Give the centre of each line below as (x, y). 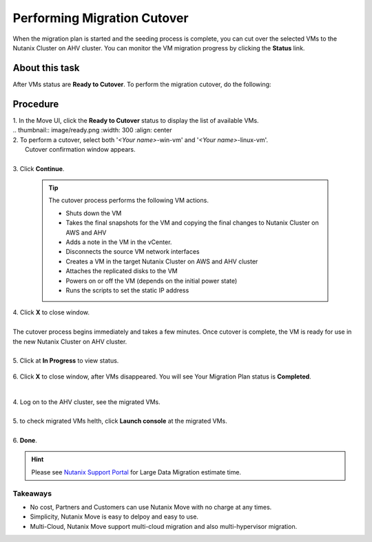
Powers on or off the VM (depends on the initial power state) (152, 281)
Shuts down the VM (94, 213)
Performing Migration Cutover (101, 18)
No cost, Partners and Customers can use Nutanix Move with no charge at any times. (151, 507)
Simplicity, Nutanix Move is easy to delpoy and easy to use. (114, 516)
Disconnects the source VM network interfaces (133, 252)
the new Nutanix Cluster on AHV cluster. (70, 341)
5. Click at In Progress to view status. (66, 361)
